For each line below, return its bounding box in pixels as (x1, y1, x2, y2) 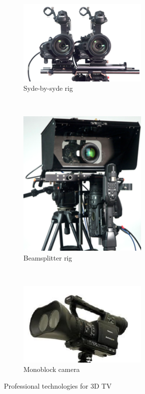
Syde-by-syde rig (23, 83, 73, 93)
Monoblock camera (23, 364, 80, 374)
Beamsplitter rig (23, 252, 72, 263)
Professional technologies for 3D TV (4, 380, 112, 391)
